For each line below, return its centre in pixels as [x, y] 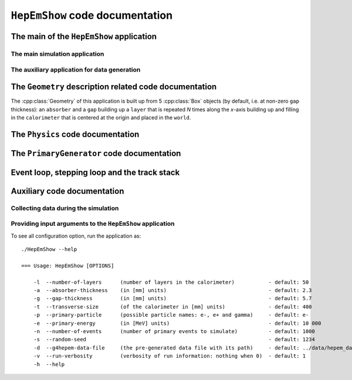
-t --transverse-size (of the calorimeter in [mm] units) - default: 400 [172, 307]
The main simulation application [57, 54]
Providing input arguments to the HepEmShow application [93, 224]
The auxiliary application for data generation [76, 69]
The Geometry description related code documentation [114, 87]
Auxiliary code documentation [67, 191]
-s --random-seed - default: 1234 [174, 340]
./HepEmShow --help [49, 250]
